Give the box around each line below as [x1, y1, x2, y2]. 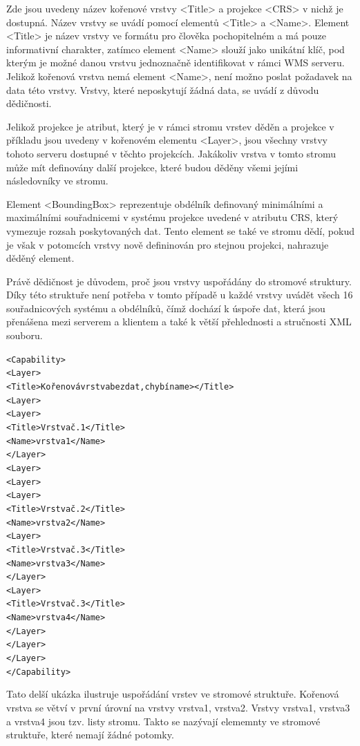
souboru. [6, 328, 43, 343]
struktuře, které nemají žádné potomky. [6, 727, 174, 742]
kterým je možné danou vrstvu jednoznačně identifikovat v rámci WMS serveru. [6, 55, 345, 70]
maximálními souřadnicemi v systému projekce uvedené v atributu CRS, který [6, 210, 339, 224]
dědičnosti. [6, 96, 52, 111]
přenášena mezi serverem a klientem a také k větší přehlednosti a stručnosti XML [6, 314, 352, 329]
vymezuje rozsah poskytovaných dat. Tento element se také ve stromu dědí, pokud [6, 223, 354, 238]
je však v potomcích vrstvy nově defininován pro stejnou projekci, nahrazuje [6, 237, 329, 251]
